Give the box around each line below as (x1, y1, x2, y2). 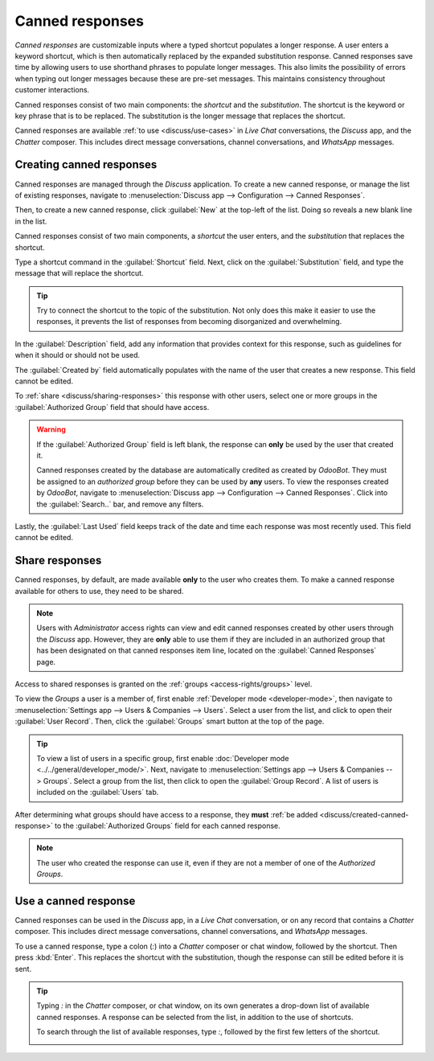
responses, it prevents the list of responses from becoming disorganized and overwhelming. (36, 317, 342, 326)
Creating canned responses (14, 158, 158, 172)
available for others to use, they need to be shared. (14, 586, 184, 596)
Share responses (14, 554, 102, 567)
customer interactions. (14, 85, 90, 95)
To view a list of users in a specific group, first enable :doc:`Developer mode (36, 753, 289, 763)
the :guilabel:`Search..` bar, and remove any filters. (36, 499, 204, 509)
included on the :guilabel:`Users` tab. (36, 788, 159, 797)
